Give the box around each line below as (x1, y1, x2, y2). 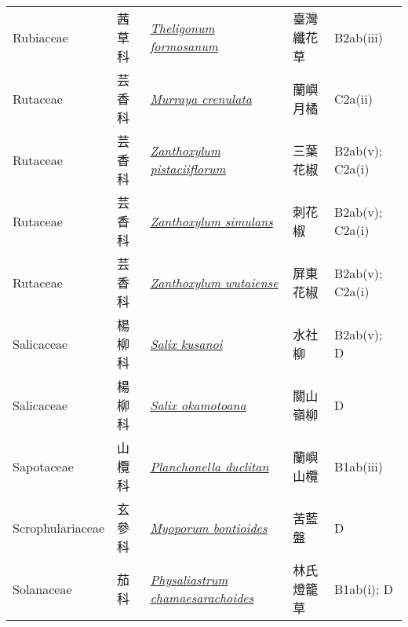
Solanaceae (13, 579, 72, 598)
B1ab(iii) (333, 456, 383, 475)
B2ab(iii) (333, 27, 383, 46)
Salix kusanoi (150, 334, 223, 353)
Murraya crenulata (150, 89, 252, 108)
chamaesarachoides (150, 588, 254, 607)
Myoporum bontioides (150, 518, 268, 537)
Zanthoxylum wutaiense (150, 273, 279, 291)
